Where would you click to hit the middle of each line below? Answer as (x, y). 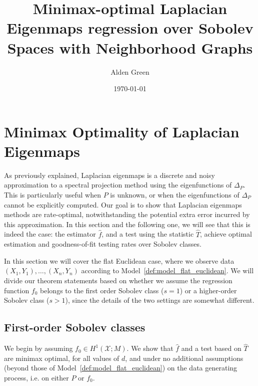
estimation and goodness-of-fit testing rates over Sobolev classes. (103, 244)
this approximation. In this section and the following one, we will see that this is (127, 224)
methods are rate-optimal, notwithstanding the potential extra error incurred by (127, 214)
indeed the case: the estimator (50, 234)
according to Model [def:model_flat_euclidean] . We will (167, 270)
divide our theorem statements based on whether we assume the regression (118, 280)
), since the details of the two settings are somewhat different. (160, 300)
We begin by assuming (38, 348)
